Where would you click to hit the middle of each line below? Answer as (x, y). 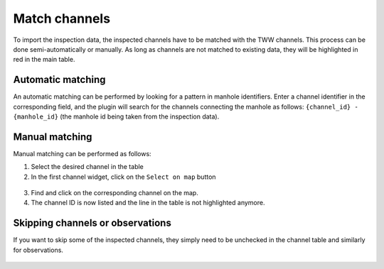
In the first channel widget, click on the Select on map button (123, 177)
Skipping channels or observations (92, 223)
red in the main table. (44, 60)
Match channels (62, 18)
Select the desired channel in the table (87, 167)
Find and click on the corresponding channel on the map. (114, 193)
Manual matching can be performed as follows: (82, 153)
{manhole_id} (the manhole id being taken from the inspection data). (116, 116)
